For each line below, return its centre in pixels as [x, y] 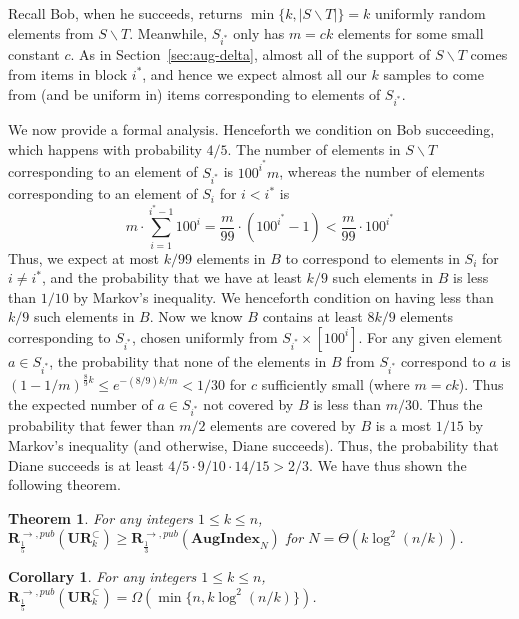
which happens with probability [105, 148]
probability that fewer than [91, 425]
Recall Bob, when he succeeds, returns [125, 13]
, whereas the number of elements [382, 171]
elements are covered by [283, 425]
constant [34, 54]
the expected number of [80, 403]
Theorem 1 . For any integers [101, 517]
